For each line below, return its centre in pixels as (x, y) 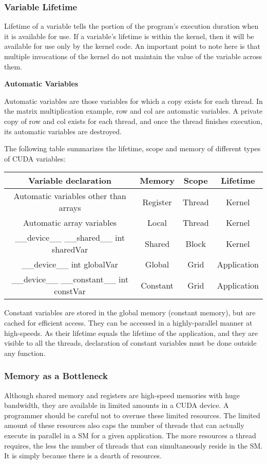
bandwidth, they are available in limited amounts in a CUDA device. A (117, 405)
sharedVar (70, 249)
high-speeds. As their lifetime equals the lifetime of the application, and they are (131, 333)
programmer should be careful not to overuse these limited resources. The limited (132, 415)
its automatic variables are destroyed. (63, 131)
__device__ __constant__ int (70, 279)
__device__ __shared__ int (70, 238)
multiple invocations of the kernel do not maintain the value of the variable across (133, 56)
